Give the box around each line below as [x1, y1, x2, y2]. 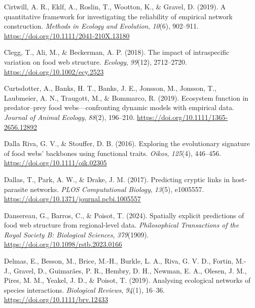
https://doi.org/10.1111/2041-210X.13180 [4, 30, 130, 40]
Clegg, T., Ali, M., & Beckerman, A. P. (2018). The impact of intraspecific [4, 47, 229, 57]
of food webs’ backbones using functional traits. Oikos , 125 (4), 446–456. [4, 148, 221, 158]
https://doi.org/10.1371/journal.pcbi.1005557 [4, 193, 141, 204]
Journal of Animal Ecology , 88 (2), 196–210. [4, 112, 135, 122]
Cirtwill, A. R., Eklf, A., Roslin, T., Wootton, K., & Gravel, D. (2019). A [4, 1, 226, 11]
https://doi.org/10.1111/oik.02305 [4, 157, 107, 168]
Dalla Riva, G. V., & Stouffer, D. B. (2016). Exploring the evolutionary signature [4, 138, 250, 149]
